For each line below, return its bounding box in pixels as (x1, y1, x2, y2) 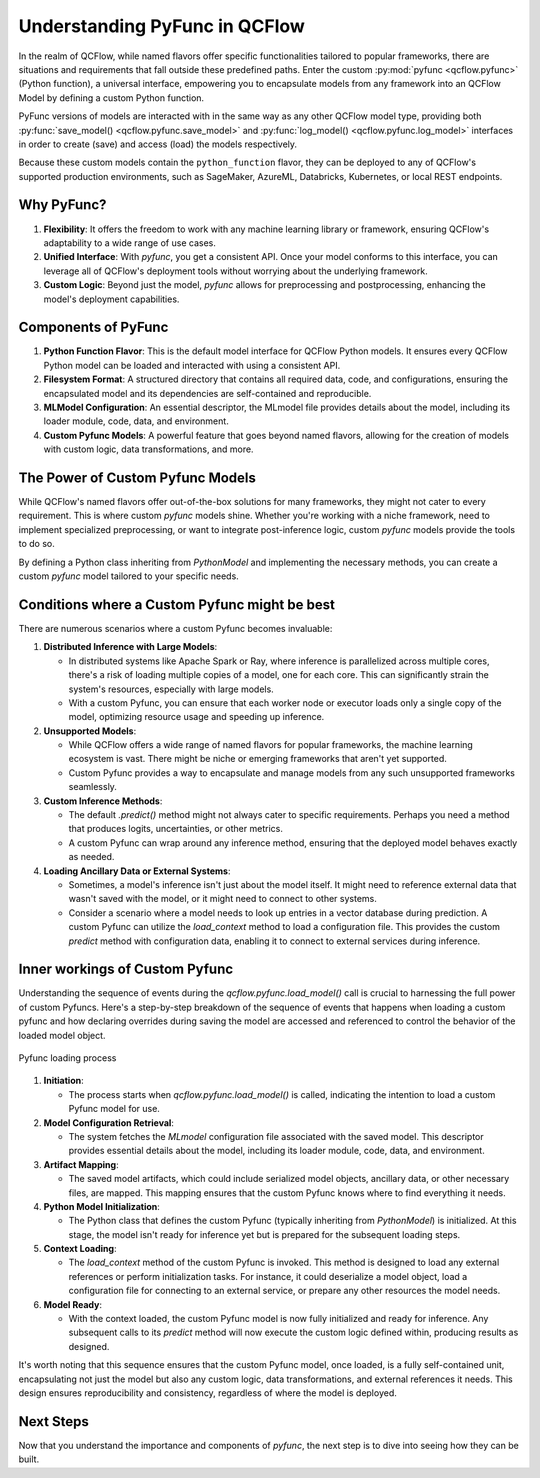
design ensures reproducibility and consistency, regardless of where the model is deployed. (18, 1386, 397, 1399)
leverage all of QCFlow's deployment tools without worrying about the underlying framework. (43, 265, 429, 277)
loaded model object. (18, 1029, 106, 1041)
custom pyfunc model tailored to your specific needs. (18, 570, 239, 582)
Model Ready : (43, 1298, 102, 1310)
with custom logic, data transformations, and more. (43, 443, 254, 455)
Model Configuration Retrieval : (43, 1116, 175, 1129)
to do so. (18, 538, 55, 550)
